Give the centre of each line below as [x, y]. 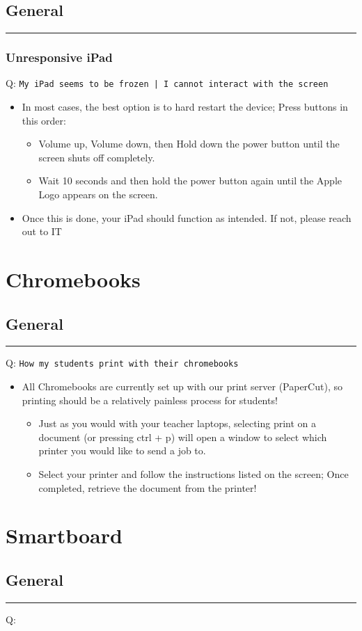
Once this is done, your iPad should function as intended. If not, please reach [187, 217]
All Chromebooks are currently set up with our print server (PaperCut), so [182, 386]
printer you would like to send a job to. [122, 450]
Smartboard [64, 535]
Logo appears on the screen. [98, 194]
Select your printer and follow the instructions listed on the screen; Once [194, 474]
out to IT [42, 231]
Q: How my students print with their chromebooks [122, 363]
